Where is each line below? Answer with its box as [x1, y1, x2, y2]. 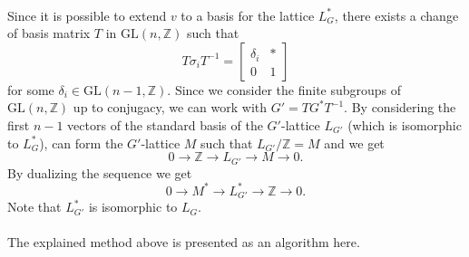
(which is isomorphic [347, 115, 462, 134]
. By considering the [344, 98, 456, 117]
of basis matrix [7, 24, 91, 43]
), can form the [39, 133, 123, 152]
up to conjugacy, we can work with [73, 98, 268, 117]
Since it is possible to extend [7, 5, 167, 24]
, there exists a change [334, 5, 459, 24]
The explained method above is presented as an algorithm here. [7, 233, 360, 252]
